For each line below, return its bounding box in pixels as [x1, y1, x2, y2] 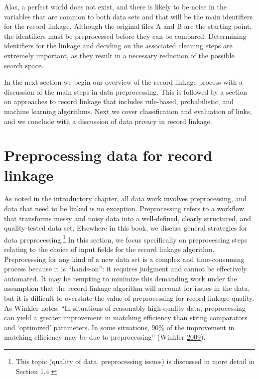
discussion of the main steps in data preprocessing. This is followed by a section [4, 86, 248, 97]
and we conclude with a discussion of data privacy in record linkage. [4, 116, 212, 126]
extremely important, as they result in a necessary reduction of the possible [4, 50, 235, 60]
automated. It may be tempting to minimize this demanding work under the [4, 273, 237, 283]
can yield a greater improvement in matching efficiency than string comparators [4, 312, 248, 323]
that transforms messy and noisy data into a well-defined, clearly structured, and [4, 213, 252, 223]
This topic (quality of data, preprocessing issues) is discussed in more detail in [15, 356, 255, 366]
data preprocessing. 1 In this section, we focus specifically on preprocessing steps [4, 233, 248, 245]
